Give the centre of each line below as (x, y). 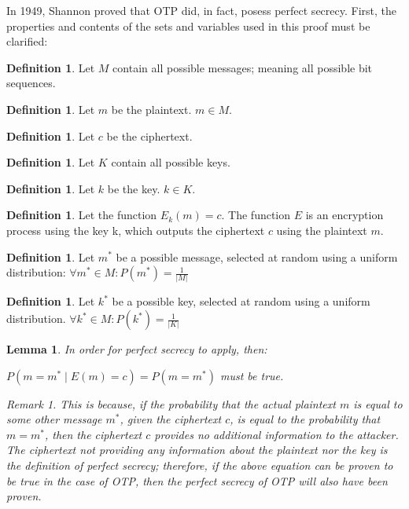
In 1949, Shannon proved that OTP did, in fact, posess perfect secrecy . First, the (202, 10)
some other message (54, 419)
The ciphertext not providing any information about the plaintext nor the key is (197, 450)
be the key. (134, 188)
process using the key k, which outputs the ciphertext (136, 230)
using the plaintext (322, 230)
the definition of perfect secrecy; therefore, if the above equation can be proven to (200, 465)
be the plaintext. (151, 109)
